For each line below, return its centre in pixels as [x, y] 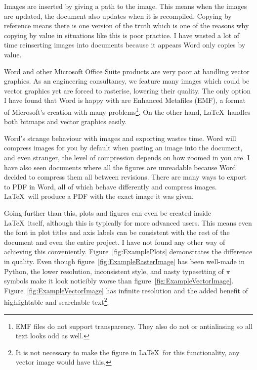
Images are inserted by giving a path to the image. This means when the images [126, 6]
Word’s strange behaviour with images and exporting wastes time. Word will [120, 138]
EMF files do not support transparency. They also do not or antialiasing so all [134, 326]
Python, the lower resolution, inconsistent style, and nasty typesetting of [114, 271]
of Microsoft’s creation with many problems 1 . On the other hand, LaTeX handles [127, 111]
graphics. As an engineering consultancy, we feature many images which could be [127, 81]
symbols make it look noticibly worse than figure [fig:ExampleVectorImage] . [119, 281]
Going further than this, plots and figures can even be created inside [108, 212]
